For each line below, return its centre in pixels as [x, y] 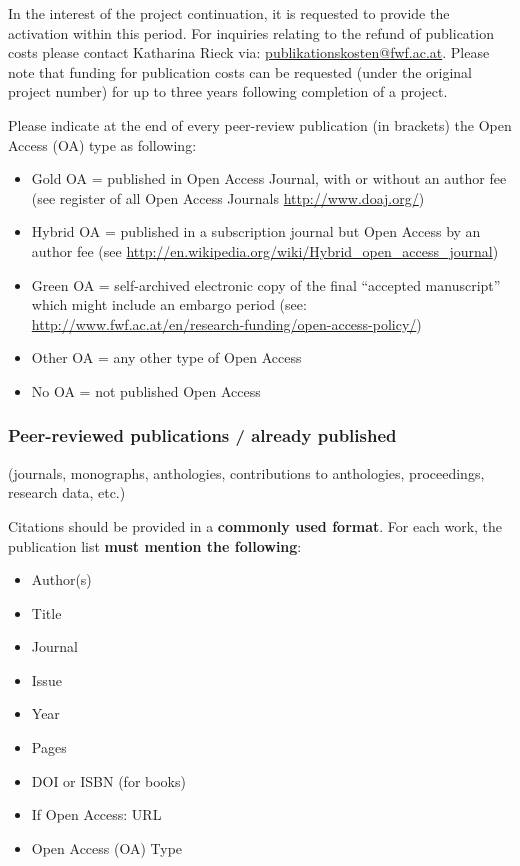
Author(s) [61, 579]
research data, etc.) [67, 492]
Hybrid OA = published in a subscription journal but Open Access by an [256, 231]
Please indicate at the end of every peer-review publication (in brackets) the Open [260, 124]
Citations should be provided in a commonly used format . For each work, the [255, 525]
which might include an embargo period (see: [169, 304]
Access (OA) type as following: [102, 144]
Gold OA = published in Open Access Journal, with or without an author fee [269, 178]
